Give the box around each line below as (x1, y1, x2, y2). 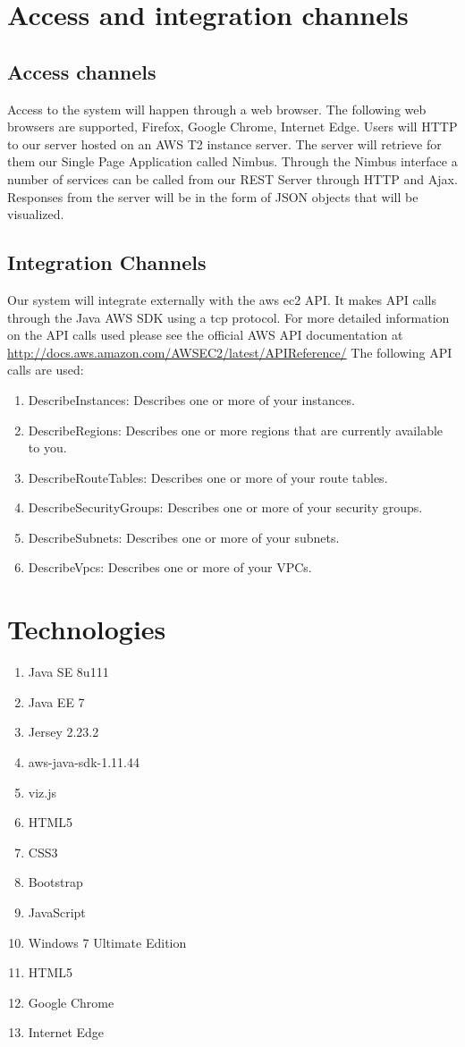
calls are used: (7, 360, 84, 379)
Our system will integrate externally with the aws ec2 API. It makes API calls (7, 290, 436, 308)
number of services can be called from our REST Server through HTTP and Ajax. (7, 169, 458, 188)
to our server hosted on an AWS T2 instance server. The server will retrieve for (7, 134, 442, 153)
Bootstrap (28, 873, 83, 891)
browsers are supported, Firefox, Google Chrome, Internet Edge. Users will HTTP (7, 117, 458, 136)
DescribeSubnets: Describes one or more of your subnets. (28, 528, 340, 546)
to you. (28, 438, 67, 457)
